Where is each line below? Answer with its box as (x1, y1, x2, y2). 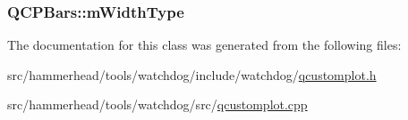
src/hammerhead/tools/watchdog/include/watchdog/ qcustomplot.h (7, 65, 377, 84)
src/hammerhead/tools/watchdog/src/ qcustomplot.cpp (7, 95, 308, 114)
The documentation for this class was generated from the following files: (7, 36, 402, 54)
